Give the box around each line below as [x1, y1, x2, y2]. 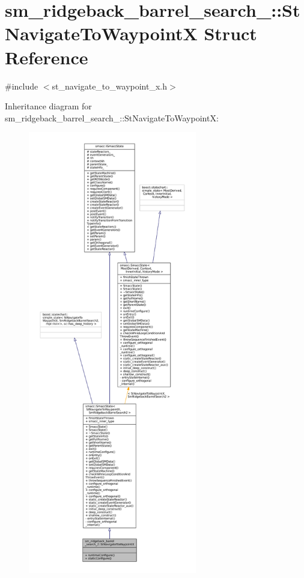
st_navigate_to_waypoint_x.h [52, 79, 167, 92]
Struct [204, 21, 257, 46]
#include [5, 79, 38, 92]
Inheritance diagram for [5, 100, 92, 112]
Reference [5, 44, 88, 69]
